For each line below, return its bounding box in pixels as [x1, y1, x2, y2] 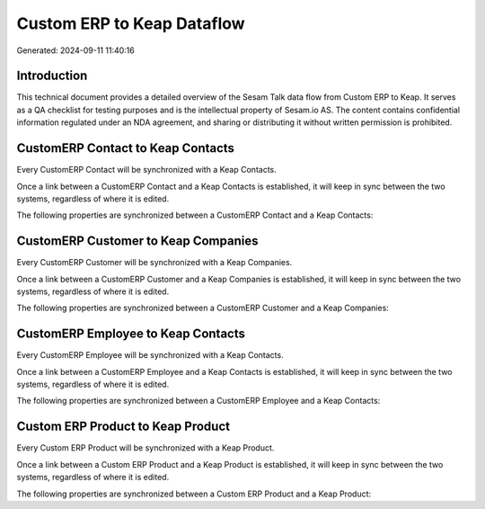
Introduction [16, 68, 88, 84]
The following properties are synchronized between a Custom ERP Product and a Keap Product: [16, 488, 372, 499]
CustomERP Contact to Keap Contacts [16, 140, 235, 156]
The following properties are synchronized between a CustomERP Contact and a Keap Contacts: [16, 210, 374, 220]
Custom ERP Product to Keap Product [16, 419, 231, 434]
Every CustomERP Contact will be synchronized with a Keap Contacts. [16, 165, 278, 175]
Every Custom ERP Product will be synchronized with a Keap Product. [16, 442, 275, 453]
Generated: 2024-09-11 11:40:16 [16, 45, 135, 56]
